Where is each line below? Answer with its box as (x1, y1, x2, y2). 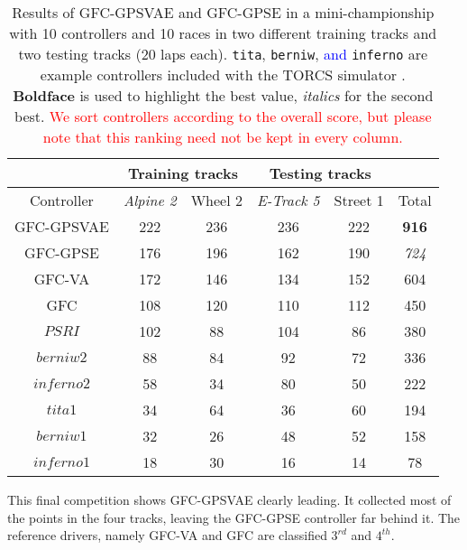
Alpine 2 (123, 190, 177, 210)
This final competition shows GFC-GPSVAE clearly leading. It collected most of (7, 490, 452, 508)
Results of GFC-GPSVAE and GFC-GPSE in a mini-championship (12, 2, 435, 23)
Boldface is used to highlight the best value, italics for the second (13, 85, 434, 106)
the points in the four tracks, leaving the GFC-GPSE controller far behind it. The (7, 508, 461, 527)
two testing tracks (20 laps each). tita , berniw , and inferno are (18, 43, 428, 64)
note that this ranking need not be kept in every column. (42, 126, 403, 147)
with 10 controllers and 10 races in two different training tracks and (9, 23, 437, 43)
